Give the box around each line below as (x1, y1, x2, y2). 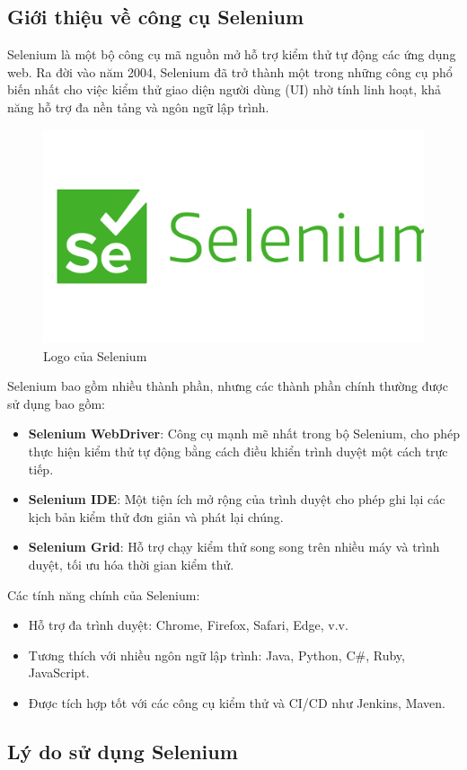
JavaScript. (28, 663, 90, 682)
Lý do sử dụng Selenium (7, 737, 238, 765)
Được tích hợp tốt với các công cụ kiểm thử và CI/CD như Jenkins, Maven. (28, 693, 445, 712)
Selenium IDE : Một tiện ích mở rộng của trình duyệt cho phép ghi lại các (28, 490, 445, 509)
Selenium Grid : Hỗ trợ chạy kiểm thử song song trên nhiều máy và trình (28, 537, 440, 556)
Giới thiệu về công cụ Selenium (7, 3, 304, 31)
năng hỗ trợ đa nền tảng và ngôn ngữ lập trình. (7, 97, 269, 116)
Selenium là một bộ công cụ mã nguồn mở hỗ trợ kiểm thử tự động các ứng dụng (7, 45, 456, 64)
